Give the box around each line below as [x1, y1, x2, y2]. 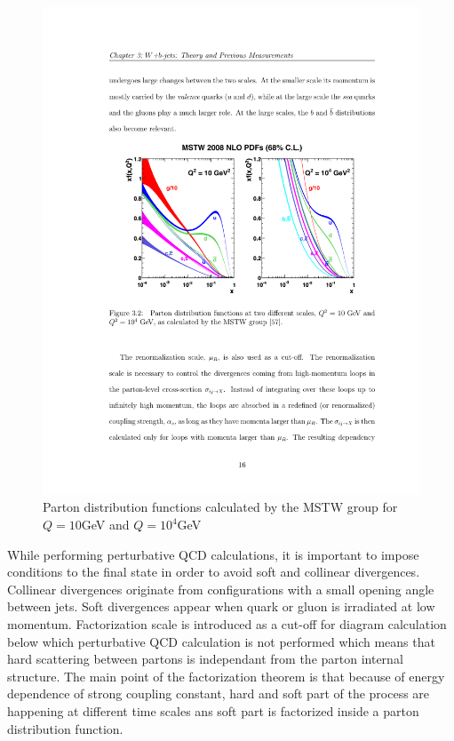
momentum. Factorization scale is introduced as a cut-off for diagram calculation [7, 615, 447, 633]
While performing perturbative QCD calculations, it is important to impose [7, 545, 419, 563]
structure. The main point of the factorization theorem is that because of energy [7, 666, 445, 685]
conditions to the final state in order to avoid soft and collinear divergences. [7, 562, 420, 581]
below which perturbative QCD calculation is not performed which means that [7, 632, 435, 650]
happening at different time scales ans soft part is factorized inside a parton [7, 702, 419, 721]
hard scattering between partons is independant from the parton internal [7, 649, 403, 668]
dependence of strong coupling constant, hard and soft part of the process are [7, 684, 430, 703]
